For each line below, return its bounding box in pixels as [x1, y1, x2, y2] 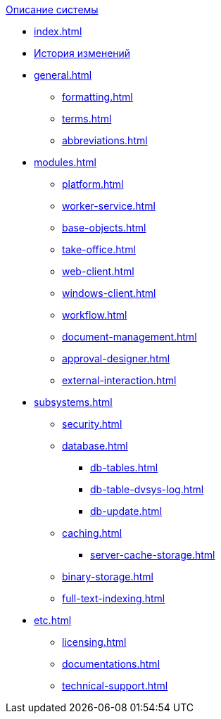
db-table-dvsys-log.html [90, 483, 204, 495]
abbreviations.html [62, 134, 148, 146]
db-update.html [90, 505, 163, 517]
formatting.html [62, 91, 133, 103]
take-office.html [62, 243, 136, 255]
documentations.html [62, 658, 160, 670]
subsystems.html [34, 396, 113, 408]
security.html [62, 418, 122, 430]
